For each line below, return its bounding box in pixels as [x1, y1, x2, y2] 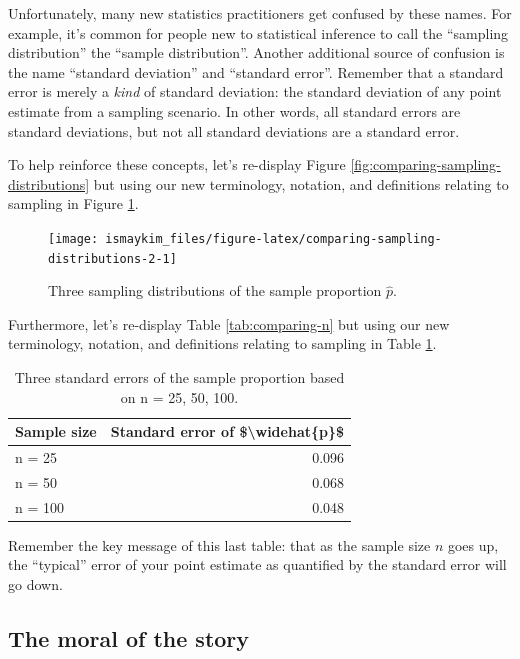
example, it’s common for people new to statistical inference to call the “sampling [8, 22, 509, 43]
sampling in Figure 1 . [8, 193, 139, 214]
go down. [8, 574, 63, 595]
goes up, [447, 534, 499, 555]
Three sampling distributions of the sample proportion [48, 280, 382, 301]
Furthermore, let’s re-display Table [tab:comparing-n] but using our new [8, 313, 450, 334]
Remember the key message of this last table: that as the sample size [8, 534, 431, 555]
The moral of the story [8, 623, 250, 654]
